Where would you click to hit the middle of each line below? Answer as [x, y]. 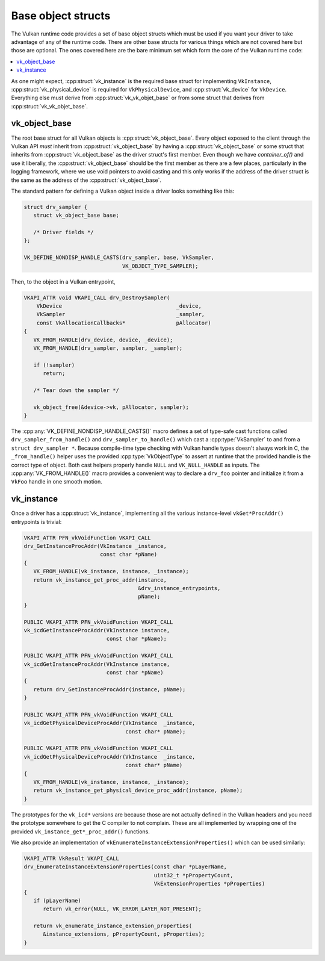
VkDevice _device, [119, 306]
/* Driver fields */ [64, 232]
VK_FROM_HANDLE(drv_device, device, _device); [103, 340]
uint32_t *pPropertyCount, [193, 875]
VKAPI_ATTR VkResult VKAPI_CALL [72, 858]
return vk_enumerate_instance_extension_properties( [113, 926]
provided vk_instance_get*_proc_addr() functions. [80, 832]
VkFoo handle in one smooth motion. [57, 482]
